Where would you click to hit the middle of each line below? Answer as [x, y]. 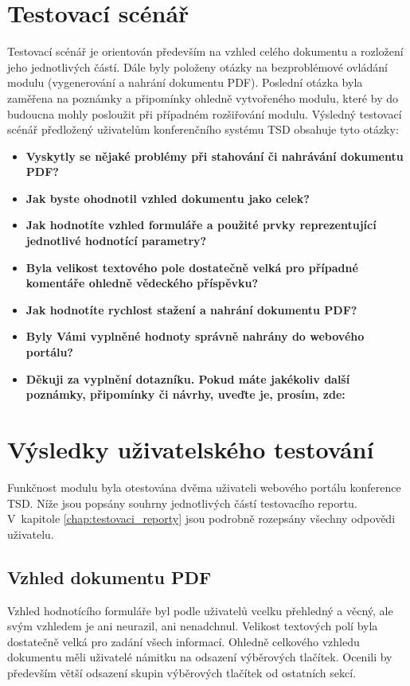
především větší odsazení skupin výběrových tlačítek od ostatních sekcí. [182, 672]
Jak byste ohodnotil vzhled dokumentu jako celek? [168, 198]
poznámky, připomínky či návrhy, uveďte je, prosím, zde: [185, 394]
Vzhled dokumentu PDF [109, 577]
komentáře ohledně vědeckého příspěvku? [142, 283]
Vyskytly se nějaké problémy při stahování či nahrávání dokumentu [215, 156]
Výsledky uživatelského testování [191, 449]
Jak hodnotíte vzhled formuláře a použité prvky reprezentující [201, 225]
